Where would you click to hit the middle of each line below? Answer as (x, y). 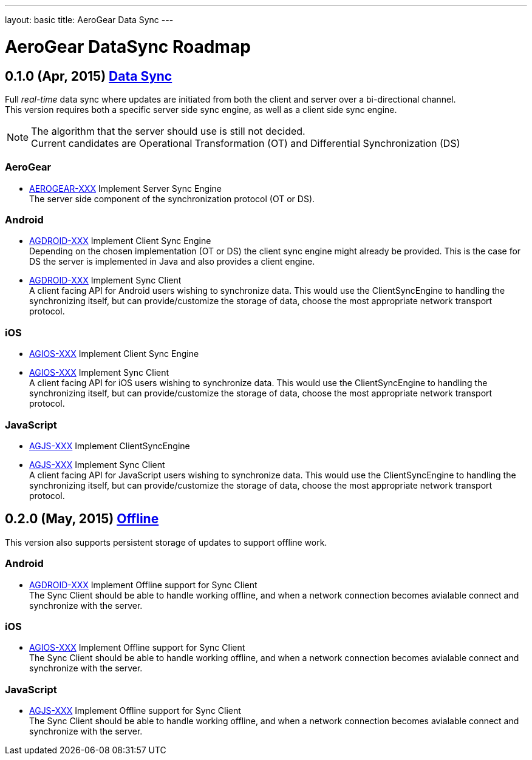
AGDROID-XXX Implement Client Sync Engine (120, 241)
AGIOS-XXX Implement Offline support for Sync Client (137, 648)
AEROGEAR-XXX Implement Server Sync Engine (125, 188)
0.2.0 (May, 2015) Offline (82, 519)
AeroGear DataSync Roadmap (128, 46)
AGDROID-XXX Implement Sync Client (105, 280)
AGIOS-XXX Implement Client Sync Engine (114, 354)
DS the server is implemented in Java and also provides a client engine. (172, 262)
